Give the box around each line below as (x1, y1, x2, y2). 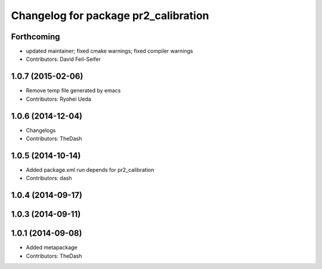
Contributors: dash (26, 175, 72, 182)
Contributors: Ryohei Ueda (26, 95, 92, 103)
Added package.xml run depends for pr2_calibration (26, 166, 154, 173)
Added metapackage (26, 244, 78, 251)
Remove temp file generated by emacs (26, 87, 121, 94)
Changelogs (26, 126, 56, 134)
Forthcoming (11, 32, 60, 42)
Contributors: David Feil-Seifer (26, 55, 101, 63)
